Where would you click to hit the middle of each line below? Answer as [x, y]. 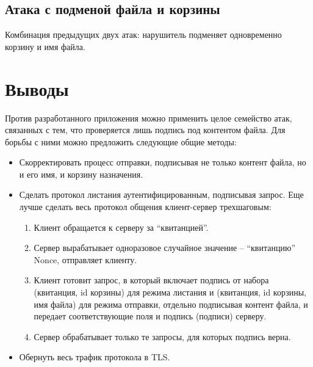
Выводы [37, 88]
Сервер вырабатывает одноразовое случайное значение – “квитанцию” [165, 248]
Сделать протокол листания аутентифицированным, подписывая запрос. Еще [161, 194]
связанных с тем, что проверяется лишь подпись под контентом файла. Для [145, 130]
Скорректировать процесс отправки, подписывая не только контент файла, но [163, 162]
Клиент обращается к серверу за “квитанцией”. [121, 227]
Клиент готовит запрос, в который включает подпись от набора [151, 280]
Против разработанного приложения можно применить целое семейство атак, [149, 118]
